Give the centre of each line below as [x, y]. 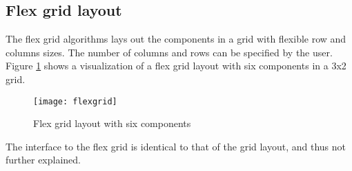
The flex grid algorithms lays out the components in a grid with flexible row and [176, 39]
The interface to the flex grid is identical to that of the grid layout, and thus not [176, 146]
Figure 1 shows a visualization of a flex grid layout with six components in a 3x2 [176, 66]
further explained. [43, 160]
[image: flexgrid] [75, 101]
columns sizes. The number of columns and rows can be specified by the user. [169, 52]
